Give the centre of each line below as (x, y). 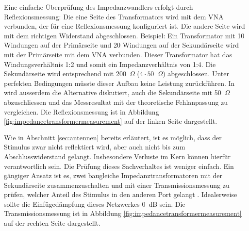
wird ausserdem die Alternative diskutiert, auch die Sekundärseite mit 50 (113, 92)
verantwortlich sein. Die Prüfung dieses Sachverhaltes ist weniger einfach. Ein (119, 166)
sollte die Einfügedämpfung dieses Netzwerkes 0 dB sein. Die (95, 204)
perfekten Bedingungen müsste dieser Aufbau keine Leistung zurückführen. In (119, 83)
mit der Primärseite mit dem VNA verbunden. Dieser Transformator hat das (118, 54)
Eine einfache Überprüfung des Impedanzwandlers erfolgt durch (99, 7)
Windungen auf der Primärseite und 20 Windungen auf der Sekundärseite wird (122, 45)
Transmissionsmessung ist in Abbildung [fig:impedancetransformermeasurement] (123, 213)
